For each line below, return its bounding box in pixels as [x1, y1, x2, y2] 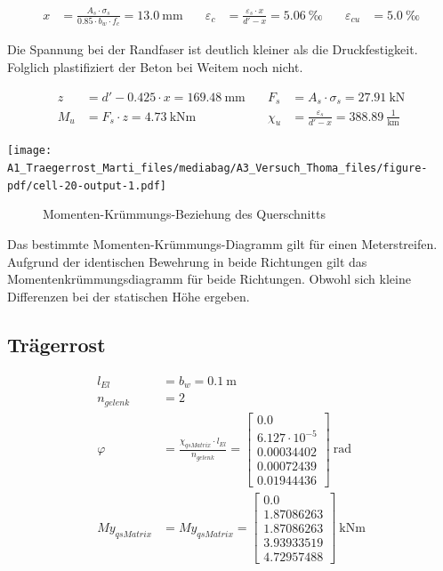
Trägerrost [7, 330, 106, 358]
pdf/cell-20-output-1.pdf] [7, 179, 166, 192]
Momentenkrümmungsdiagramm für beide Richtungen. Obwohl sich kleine [7, 269, 411, 288]
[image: [7, 144, 52, 157]
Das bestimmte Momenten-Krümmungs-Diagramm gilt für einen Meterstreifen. [7, 235, 438, 253]
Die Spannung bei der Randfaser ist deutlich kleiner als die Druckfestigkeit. [7, 40, 418, 59]
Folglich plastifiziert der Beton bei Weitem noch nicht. [7, 58, 303, 76]
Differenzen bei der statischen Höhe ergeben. [7, 286, 250, 305]
